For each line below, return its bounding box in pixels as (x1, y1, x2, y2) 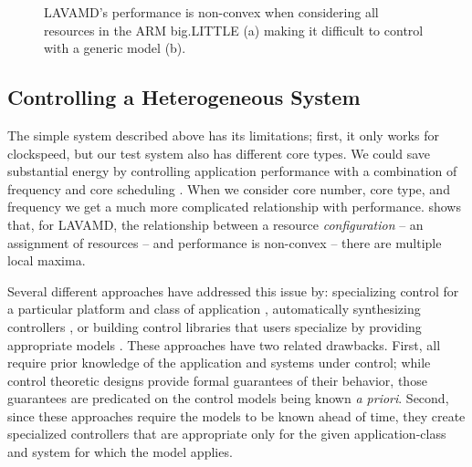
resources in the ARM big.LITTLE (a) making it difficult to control (44, 20, 424, 39)
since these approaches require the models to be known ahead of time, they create (7, 406, 466, 425)
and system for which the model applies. (7, 442, 233, 462)
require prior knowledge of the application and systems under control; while (7, 353, 431, 372)
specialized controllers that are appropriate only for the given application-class (7, 424, 446, 443)
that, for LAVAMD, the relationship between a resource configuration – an (7, 214, 424, 233)
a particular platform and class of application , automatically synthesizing (7, 299, 421, 318)
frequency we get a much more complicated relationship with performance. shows (7, 197, 461, 216)
